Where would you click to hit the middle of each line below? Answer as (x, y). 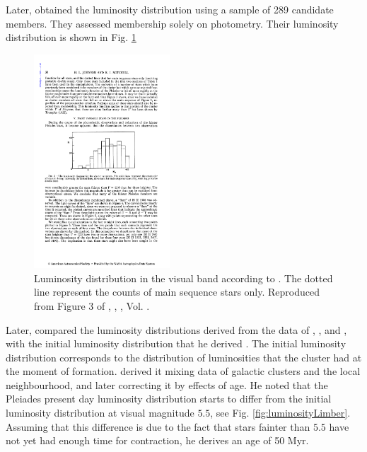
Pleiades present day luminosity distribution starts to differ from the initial (169, 399)
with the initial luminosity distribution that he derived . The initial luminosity (176, 343)
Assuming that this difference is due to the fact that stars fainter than (158, 426)
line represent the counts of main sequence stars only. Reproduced (177, 292)
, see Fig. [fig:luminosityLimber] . (280, 413)
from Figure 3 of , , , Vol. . (92, 305)
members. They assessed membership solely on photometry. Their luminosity (172, 23)
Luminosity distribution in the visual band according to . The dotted (183, 278)
